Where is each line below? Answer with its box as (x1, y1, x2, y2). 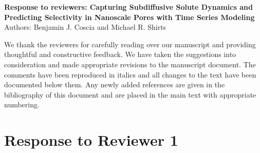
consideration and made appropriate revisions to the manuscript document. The (4, 59, 256, 69)
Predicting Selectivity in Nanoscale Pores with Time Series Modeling (4, 11, 255, 22)
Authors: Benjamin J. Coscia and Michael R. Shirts (4, 22, 166, 32)
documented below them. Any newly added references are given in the (4, 79, 225, 90)
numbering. (4, 99, 40, 110)
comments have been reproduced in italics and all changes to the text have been (4, 69, 256, 80)
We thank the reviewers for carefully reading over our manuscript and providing (4, 39, 256, 49)
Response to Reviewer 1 (4, 129, 178, 150)
